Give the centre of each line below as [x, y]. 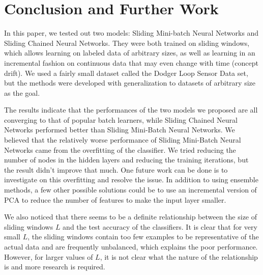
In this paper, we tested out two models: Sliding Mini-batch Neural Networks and [131, 33]
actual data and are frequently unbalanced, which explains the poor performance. [131, 246]
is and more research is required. [55, 267]
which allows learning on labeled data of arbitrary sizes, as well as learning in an [130, 53]
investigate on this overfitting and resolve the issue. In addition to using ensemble [131, 180]
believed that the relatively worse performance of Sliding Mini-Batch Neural [123, 140]
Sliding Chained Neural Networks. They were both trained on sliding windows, [127, 43]
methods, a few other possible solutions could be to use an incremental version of [130, 190]
